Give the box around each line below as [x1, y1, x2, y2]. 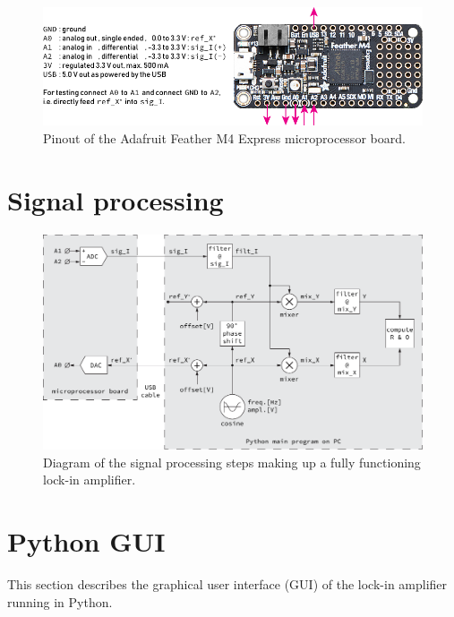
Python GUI [7, 523, 166, 559]
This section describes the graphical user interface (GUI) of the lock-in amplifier [7, 574, 448, 593]
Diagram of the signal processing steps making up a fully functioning [43, 452, 421, 471]
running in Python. [7, 592, 113, 611]
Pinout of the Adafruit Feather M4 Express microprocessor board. [43, 128, 406, 147]
